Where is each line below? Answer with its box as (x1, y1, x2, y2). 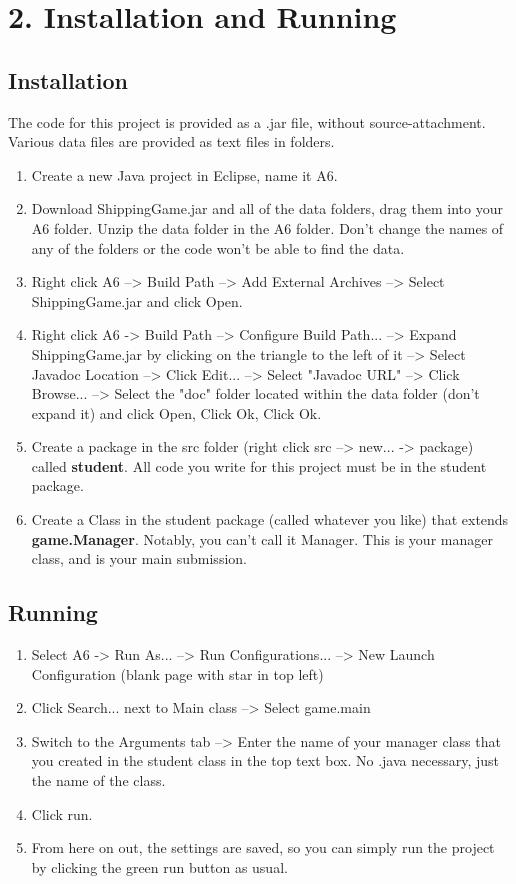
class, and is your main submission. (31, 548, 247, 569)
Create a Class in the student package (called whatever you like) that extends (31, 509, 509, 530)
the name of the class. (31, 770, 166, 791)
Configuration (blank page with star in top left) (31, 663, 324, 684)
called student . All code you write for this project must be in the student (31, 455, 487, 476)
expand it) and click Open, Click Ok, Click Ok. (31, 402, 322, 423)
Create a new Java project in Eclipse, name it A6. (31, 164, 338, 185)
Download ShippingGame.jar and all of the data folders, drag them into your (31, 198, 503, 219)
